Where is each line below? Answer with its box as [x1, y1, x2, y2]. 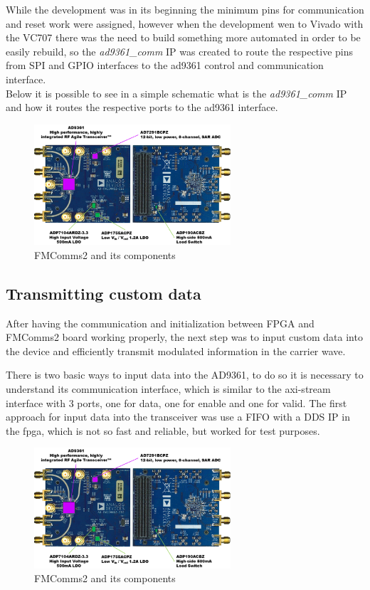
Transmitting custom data [6, 282, 201, 304]
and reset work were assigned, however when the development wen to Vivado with [6, 16, 364, 31]
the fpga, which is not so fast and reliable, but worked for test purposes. [6, 423, 320, 438]
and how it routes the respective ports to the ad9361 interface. [6, 100, 278, 115]
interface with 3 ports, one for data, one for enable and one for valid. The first [6, 395, 347, 410]
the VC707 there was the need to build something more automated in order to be [6, 30, 361, 45]
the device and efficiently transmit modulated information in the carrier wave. [6, 343, 346, 358]
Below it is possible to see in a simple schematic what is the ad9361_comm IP [6, 85, 347, 100]
